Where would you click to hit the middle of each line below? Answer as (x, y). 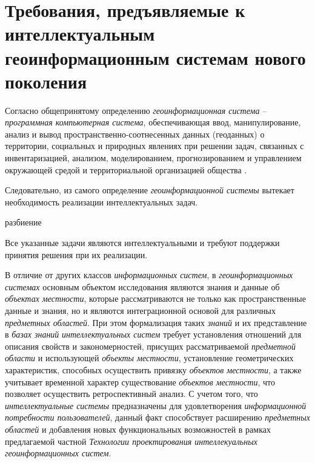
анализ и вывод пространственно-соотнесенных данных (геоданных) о (135, 134)
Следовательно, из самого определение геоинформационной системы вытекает (150, 190)
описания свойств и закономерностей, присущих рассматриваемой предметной (151, 346)
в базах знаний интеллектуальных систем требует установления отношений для (153, 334)
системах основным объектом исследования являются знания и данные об (142, 286)
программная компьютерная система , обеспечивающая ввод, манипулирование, (153, 122)
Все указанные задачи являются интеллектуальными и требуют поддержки (142, 243)
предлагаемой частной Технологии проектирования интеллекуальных (131, 441)
